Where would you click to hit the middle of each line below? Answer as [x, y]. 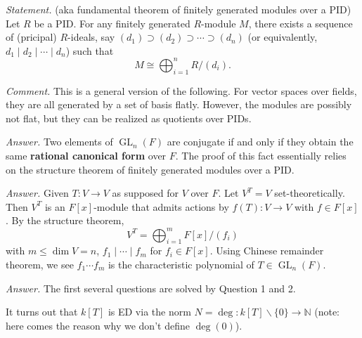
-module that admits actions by [161, 206]
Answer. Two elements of [59, 142]
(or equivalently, [283, 37]
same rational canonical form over [86, 156]
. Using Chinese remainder [267, 251]
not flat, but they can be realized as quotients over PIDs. [129, 118]
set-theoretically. [310, 193]
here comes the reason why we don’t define [98, 325]
